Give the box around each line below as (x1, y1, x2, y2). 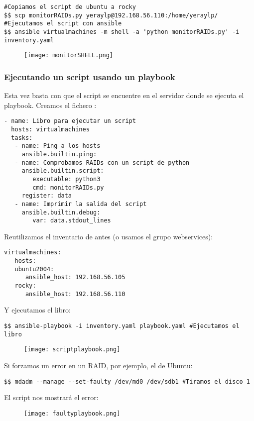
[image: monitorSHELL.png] (24, 52, 113, 59)
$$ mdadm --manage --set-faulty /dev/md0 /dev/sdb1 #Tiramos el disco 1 (4, 378, 250, 385)
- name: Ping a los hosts (14, 142, 101, 150)
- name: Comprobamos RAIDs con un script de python (14, 159, 190, 166)
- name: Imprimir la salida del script (14, 200, 147, 208)
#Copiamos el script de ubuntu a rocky (4, 3, 136, 10)
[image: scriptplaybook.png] (24, 346, 121, 353)
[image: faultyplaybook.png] (24, 410, 121, 417)
